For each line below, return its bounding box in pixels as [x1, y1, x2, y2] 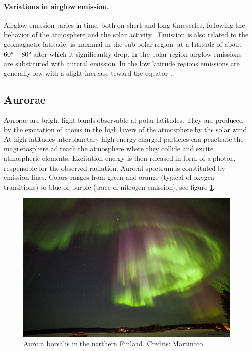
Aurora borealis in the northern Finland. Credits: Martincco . [23, 338, 205, 349]
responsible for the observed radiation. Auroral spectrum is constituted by [4, 162, 225, 173]
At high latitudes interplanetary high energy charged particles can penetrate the [4, 133, 244, 144]
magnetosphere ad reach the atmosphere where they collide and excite [4, 143, 213, 154]
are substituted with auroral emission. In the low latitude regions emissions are [4, 58, 240, 68]
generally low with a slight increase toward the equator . [4, 67, 172, 78]
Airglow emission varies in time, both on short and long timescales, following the [4, 20, 245, 30]
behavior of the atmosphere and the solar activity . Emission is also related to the [4, 29, 249, 40]
